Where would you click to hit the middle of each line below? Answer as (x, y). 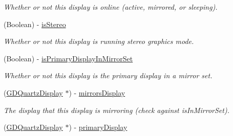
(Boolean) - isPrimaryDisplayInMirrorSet (68, 58)
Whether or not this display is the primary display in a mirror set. (108, 75)
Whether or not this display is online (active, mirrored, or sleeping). (111, 7)
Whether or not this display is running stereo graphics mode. (99, 41)
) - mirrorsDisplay (97, 92)
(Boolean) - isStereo (35, 24)
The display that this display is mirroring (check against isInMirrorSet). (116, 110)
